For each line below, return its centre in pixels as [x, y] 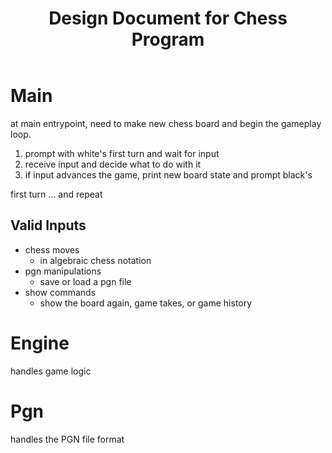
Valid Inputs [48, 225]
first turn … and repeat [56, 194]
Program [168, 39]
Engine [40, 343]
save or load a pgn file [85, 281]
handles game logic [51, 371]
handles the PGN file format [67, 439]
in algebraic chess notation [95, 260]
